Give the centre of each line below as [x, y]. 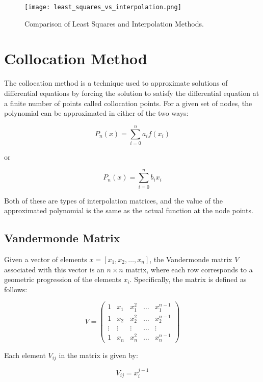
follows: [16, 289]
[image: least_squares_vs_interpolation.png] [103, 7]
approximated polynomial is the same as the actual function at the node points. [129, 210]
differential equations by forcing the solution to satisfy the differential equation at [132, 93]
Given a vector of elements [46, 259]
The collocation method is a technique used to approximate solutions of [116, 83]
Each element [25, 355]
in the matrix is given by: [98, 355]
